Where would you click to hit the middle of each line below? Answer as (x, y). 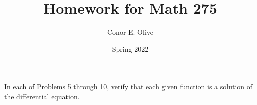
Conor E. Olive (130, 32)
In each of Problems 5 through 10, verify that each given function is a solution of (128, 87)
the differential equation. (42, 96)
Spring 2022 (130, 49)
